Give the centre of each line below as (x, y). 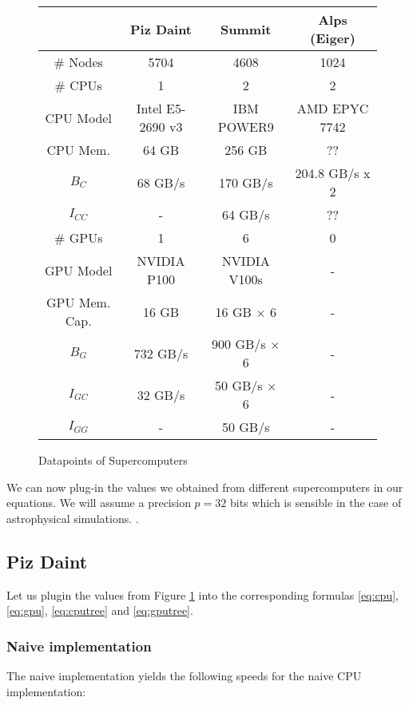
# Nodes (78, 62)
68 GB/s (161, 182)
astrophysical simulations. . (73, 518)
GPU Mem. (79, 302)
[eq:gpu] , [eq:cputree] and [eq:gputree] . (100, 610)
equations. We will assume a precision (99, 503)
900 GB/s (239, 344)
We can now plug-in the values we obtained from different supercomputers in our (205, 487)
